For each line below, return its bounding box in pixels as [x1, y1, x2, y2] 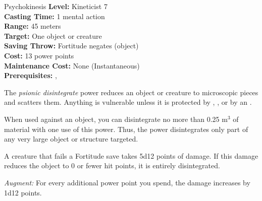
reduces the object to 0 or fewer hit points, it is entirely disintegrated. [4, 160, 220, 171]
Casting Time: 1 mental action [4, 11, 105, 21]
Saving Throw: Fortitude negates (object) [4, 40, 139, 51]
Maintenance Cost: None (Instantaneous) [4, 60, 140, 71]
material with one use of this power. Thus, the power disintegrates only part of [4, 123, 248, 134]
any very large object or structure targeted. [4, 133, 138, 144]
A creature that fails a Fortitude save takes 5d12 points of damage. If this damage [4, 150, 258, 161]
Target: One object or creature [4, 30, 102, 41]
